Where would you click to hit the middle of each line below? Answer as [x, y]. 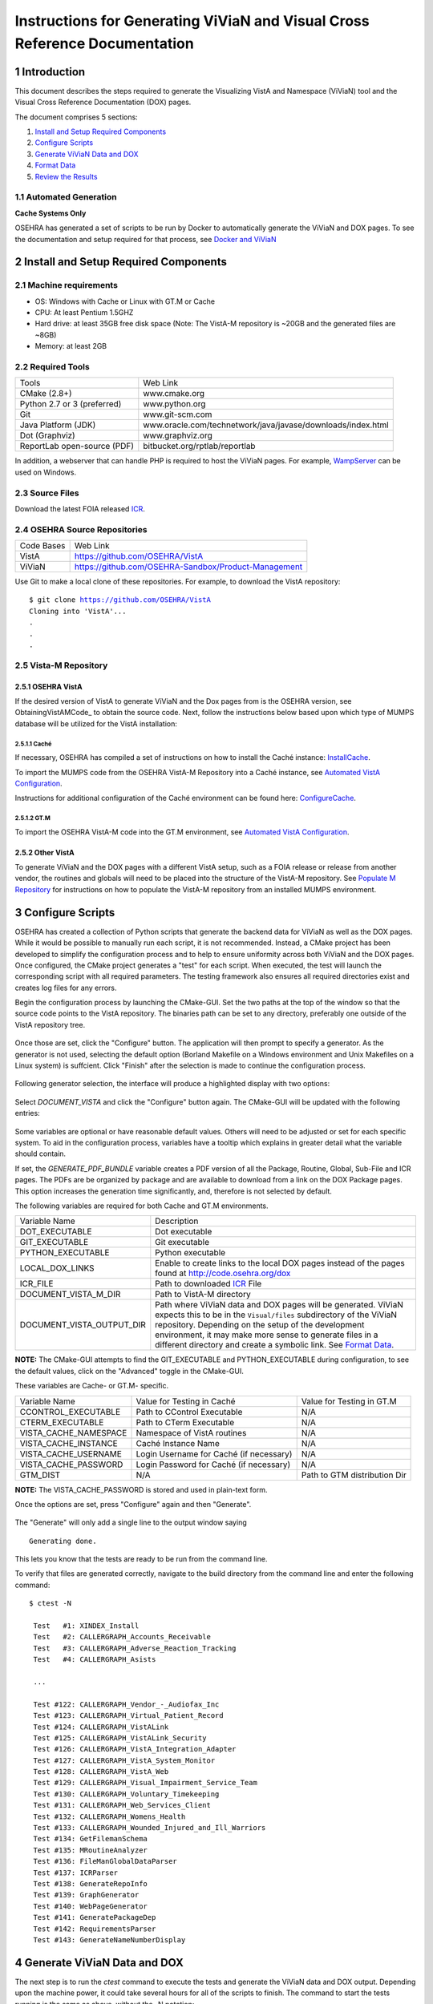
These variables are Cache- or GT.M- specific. [92, 1386]
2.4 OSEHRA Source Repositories [81, 529]
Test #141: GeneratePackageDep [95, 1917]
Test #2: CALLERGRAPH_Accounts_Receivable [122, 1637]
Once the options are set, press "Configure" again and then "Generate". [133, 1504]
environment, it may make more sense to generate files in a [267, 1335]
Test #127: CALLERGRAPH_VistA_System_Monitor [124, 1760]
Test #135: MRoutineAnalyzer [91, 1850]
